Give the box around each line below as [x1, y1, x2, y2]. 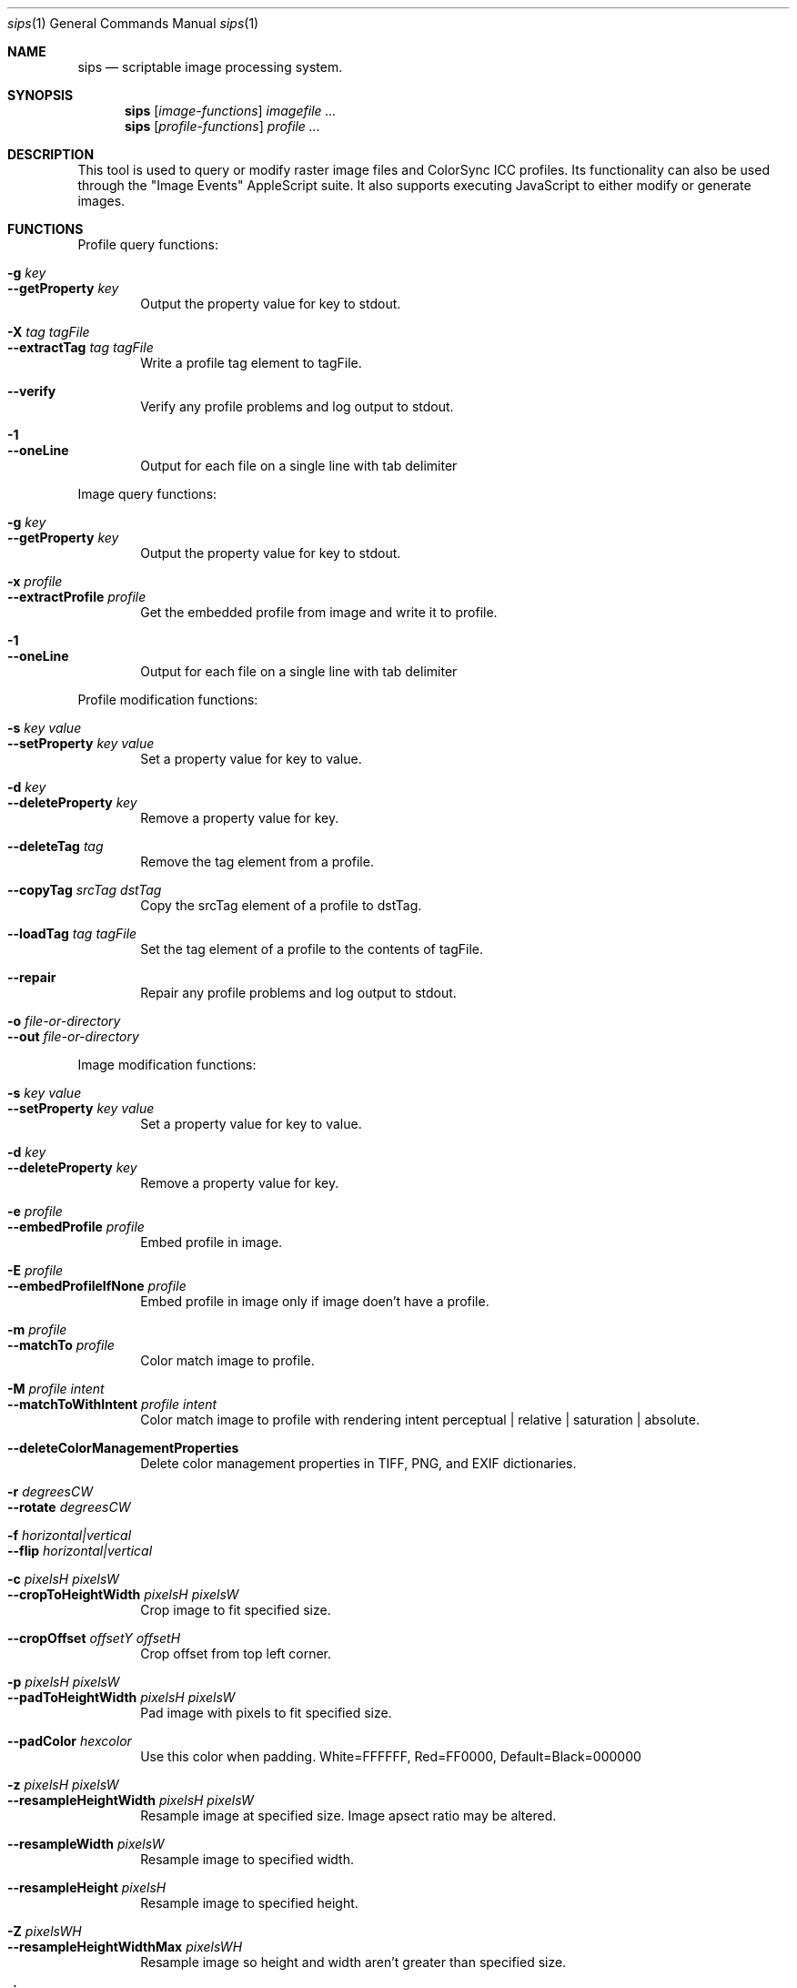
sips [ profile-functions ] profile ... [125, 118, 320, 134]
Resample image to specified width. [140, 1851, 354, 1867]
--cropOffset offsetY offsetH [7, 1630, 181, 1646]
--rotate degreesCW [7, 1499, 131, 1515]
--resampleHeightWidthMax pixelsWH [7, 1939, 243, 1954]
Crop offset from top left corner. [140, 1646, 332, 1661]
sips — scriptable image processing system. [77, 59, 343, 75]
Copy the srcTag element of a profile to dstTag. [140, 898, 422, 913]
